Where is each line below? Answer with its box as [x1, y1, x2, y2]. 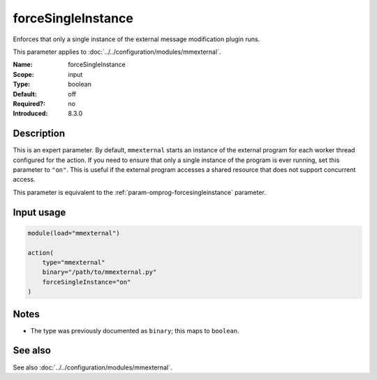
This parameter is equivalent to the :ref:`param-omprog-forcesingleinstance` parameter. [13, 188, 267, 196]
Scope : [13, 70, 34, 78]
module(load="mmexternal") [27, 229, 120, 237]
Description [13, 128, 66, 140]
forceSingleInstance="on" [42, 278, 131, 286]
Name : [13, 60, 33, 69]
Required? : [13, 99, 45, 108]
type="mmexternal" [42, 258, 105, 266]
